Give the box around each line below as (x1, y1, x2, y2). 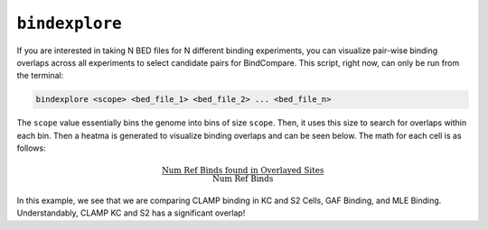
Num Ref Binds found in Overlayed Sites (161, 165, 324, 176)
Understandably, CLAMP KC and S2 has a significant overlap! (16, 207, 246, 218)
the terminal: (16, 70, 64, 81)
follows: (16, 143, 46, 153)
